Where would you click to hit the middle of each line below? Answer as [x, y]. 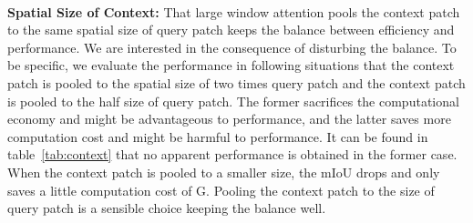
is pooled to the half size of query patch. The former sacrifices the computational [233, 101]
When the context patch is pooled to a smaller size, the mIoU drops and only [224, 172]
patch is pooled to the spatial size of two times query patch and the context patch [236, 82]
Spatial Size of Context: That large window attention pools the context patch [234, 11]
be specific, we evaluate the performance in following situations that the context [231, 65]
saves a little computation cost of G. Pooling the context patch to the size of [221, 190]
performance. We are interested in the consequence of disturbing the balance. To [232, 47]
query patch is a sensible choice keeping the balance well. [167, 208]
